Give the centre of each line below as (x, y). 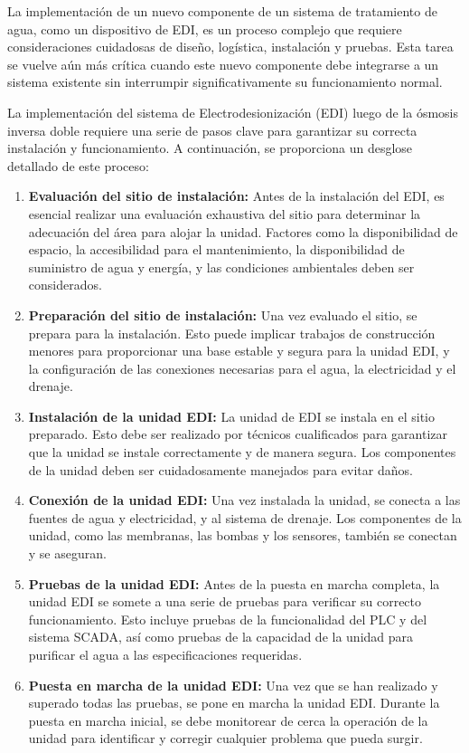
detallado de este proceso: (78, 165)
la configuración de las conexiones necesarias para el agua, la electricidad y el (242, 368)
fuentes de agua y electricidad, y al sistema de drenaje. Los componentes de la (245, 517)
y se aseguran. (67, 553)
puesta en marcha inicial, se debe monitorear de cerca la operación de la (228, 720)
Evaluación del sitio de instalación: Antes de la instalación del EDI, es (236, 196)
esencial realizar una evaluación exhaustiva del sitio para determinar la (225, 213)
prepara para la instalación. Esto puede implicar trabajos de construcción (232, 333)
